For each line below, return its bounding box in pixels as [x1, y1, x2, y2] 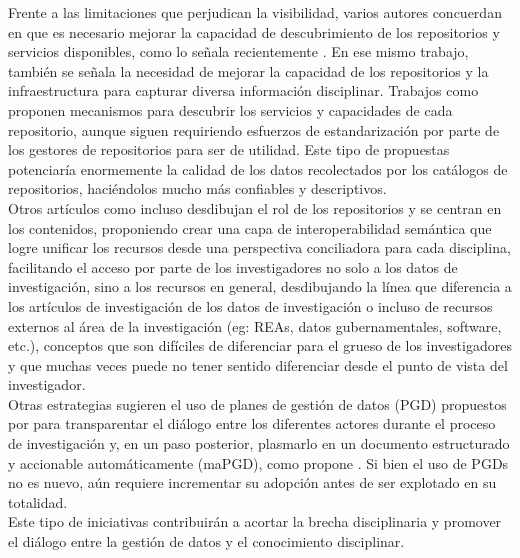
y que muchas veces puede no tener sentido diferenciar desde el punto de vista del [8, 354, 508, 375]
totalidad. [8, 491, 68, 512]
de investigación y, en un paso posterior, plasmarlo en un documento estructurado [8, 433, 510, 454]
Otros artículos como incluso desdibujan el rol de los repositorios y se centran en [8, 197, 502, 218]
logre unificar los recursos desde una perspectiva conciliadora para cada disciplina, [8, 237, 511, 258]
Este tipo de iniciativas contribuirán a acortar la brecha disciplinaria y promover [8, 511, 502, 532]
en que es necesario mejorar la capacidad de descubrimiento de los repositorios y [8, 21, 500, 42]
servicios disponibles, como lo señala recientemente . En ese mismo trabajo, [8, 41, 469, 62]
